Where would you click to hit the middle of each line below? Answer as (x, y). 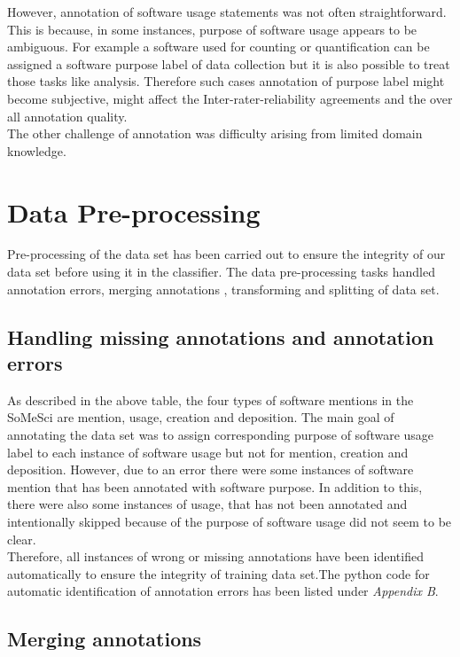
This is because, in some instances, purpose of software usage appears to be (212, 29)
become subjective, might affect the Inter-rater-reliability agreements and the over (230, 98)
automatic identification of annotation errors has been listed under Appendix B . (223, 591)
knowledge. (37, 150)
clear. (22, 539)
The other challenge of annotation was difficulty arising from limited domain (215, 133)
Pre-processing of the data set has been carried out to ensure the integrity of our (226, 254)
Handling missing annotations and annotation (221, 336)
